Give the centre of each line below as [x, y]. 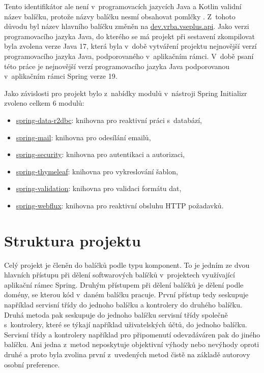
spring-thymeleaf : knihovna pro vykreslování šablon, [97, 171]
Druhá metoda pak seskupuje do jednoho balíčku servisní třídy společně [116, 314]
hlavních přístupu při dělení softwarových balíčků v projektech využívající [120, 275]
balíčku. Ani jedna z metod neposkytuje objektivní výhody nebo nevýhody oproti [132, 344]
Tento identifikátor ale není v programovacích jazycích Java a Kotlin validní [123, 6]
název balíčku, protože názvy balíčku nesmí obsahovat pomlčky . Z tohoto [120, 16]
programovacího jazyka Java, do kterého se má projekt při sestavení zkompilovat [129, 36]
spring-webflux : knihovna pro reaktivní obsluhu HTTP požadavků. [120, 205]
